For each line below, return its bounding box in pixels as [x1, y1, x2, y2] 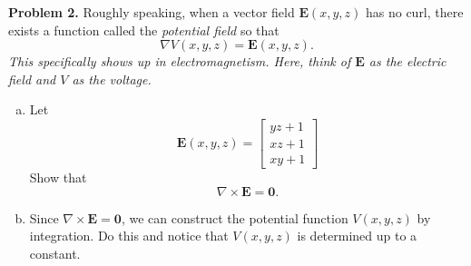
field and [8, 69, 56, 88]
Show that [29, 168, 87, 187]
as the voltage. [72, 69, 152, 88]
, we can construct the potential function [121, 208, 348, 227]
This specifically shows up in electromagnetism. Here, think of [8, 52, 351, 71]
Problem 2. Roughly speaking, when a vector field [8, 3, 295, 21]
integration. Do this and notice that [29, 226, 229, 245]
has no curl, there [365, 3, 464, 21]
